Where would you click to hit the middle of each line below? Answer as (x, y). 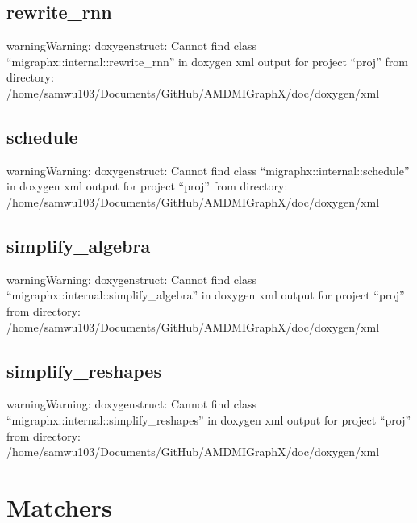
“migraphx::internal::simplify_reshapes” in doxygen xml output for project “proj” (209, 419)
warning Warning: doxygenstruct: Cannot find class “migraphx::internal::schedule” (208, 170)
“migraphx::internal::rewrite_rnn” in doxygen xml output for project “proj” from (207, 61)
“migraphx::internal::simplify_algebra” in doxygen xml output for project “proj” (206, 295)
